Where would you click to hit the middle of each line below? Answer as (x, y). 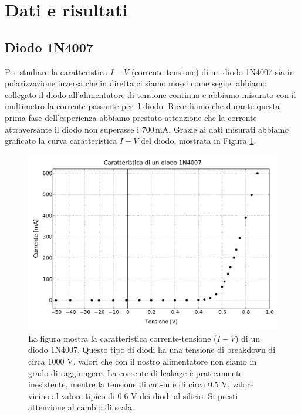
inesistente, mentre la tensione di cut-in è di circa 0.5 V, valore (141, 384)
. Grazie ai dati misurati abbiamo (229, 129)
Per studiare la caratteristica (56, 71)
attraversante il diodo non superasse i (72, 129)
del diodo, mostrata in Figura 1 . (198, 141)
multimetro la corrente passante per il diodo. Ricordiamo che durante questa (142, 106)
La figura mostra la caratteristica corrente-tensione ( (123, 338)
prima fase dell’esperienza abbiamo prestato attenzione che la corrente (131, 117)
